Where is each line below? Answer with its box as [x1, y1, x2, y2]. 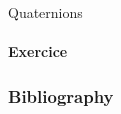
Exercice [8, 41, 68, 62]
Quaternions [8, 2, 83, 22]
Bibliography [8, 83, 114, 108]
